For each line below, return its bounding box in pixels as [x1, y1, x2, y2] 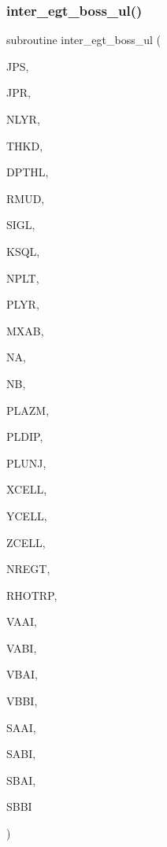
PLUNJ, [6, 454, 46, 471]
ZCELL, [6, 534, 46, 550]
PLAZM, [6, 401, 50, 418]
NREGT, [6, 560, 50, 577]
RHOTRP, [6, 586, 58, 603]
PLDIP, [6, 428, 43, 445]
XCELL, [6, 481, 47, 497]
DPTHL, [6, 164, 49, 180]
